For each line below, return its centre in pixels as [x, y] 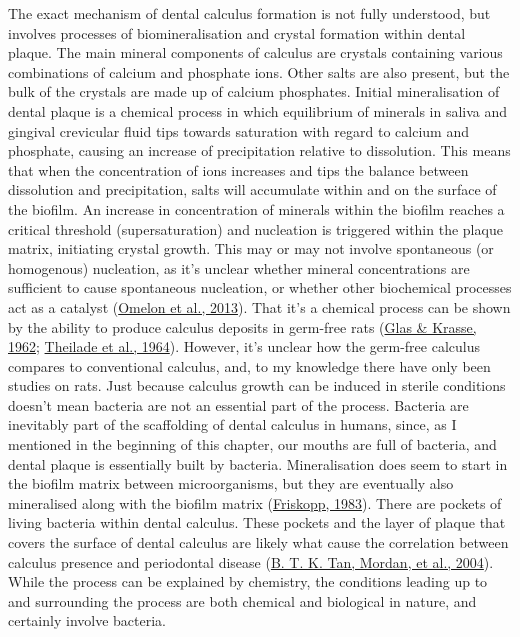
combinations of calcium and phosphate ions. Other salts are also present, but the [259, 71]
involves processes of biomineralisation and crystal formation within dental [237, 32]
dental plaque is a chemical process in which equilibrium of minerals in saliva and [258, 110]
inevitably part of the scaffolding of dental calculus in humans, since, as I [232, 424]
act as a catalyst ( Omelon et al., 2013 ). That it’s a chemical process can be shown [259, 306]
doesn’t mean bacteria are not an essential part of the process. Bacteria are [238, 404]
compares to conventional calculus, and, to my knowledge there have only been [249, 365]
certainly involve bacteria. [87, 620]
